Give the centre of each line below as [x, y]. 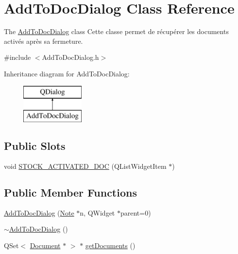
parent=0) [136, 212]
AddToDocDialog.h [70, 57]
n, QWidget [97, 212]
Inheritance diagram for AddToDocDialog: [67, 73]
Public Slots [35, 146]
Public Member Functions [70, 192]
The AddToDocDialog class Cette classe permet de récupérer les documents [116, 31]
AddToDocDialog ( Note [39, 212]
